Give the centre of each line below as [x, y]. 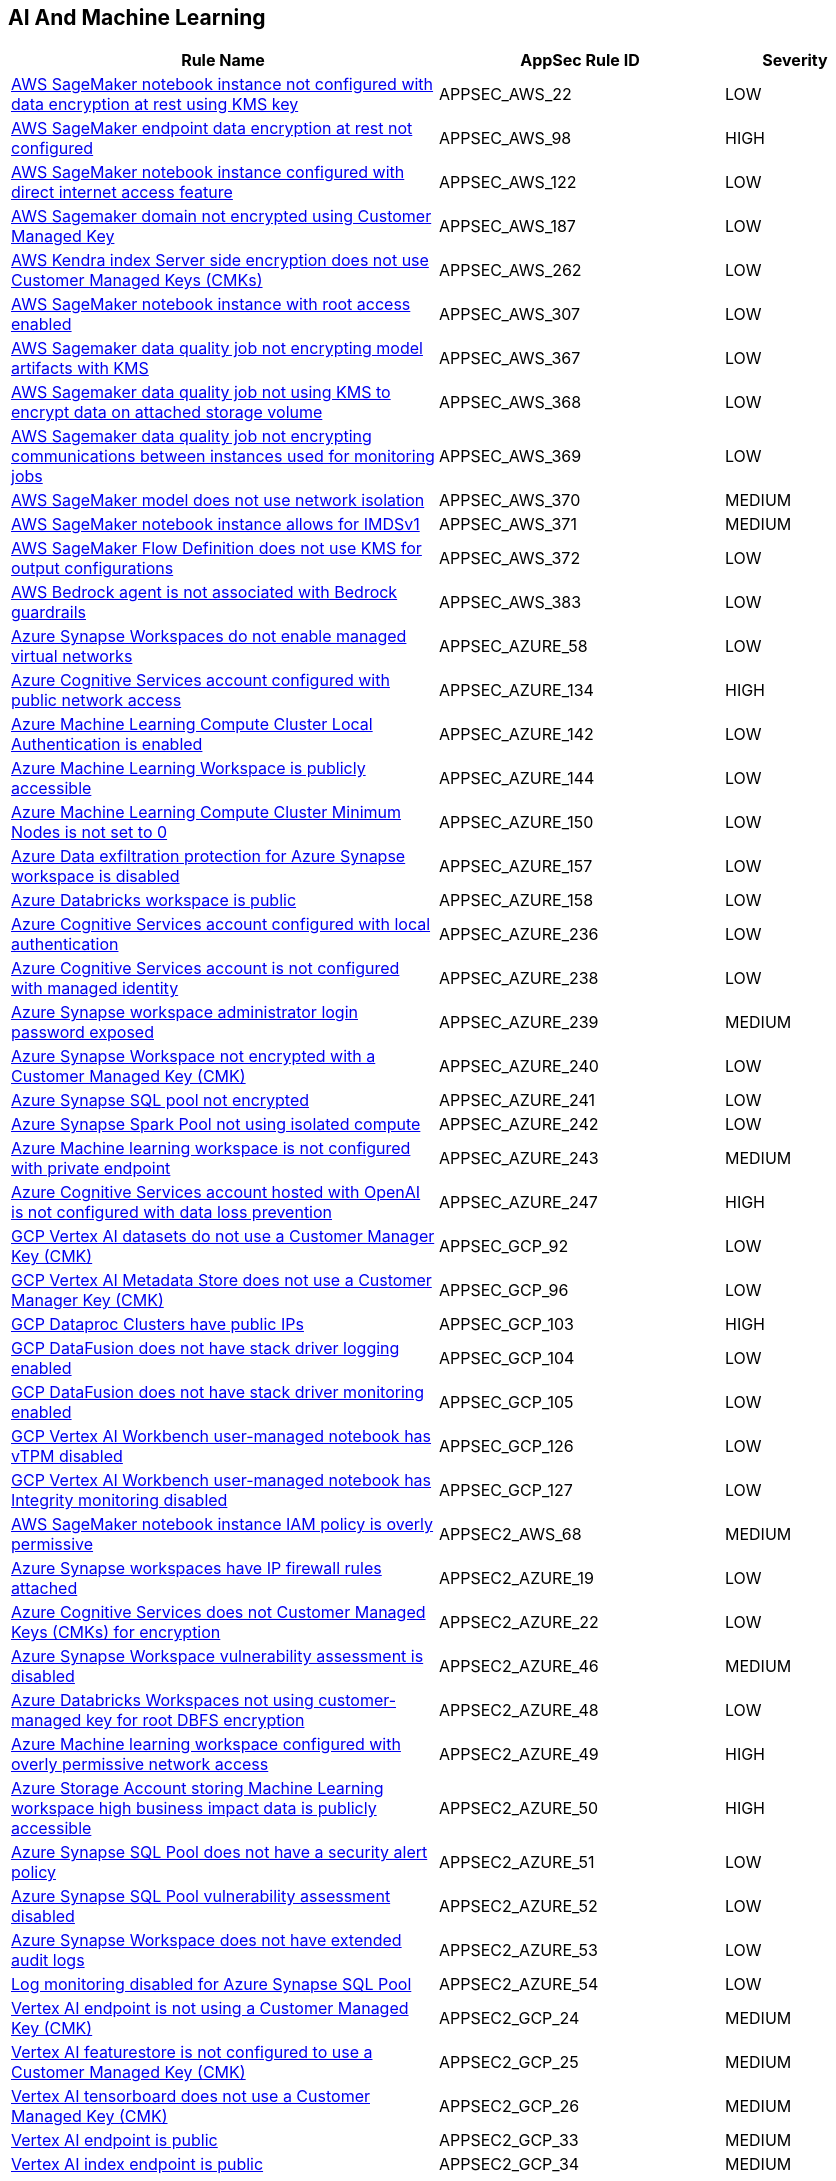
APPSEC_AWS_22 [505, 94]
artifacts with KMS [80, 368]
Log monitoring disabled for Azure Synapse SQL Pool [211, 1984]
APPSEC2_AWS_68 [510, 1534]
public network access [96, 700]
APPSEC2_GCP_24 [509, 2018]
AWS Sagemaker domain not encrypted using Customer [221, 216]
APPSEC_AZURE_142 [516, 734]
